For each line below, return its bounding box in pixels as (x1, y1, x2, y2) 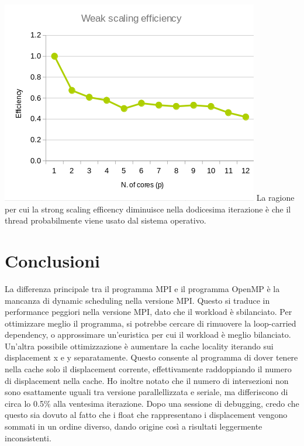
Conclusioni (5, 248, 100, 272)
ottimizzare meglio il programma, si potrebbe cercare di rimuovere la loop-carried (5, 317, 296, 329)
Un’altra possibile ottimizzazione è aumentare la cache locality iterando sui (5, 339, 274, 352)
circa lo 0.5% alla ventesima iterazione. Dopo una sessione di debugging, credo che (5, 397, 299, 409)
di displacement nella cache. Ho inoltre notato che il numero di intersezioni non (5, 374, 289, 386)
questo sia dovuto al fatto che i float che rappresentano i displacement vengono (5, 409, 288, 421)
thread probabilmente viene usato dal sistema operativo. (5, 214, 206, 227)
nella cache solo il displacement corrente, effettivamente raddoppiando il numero (5, 363, 292, 375)
